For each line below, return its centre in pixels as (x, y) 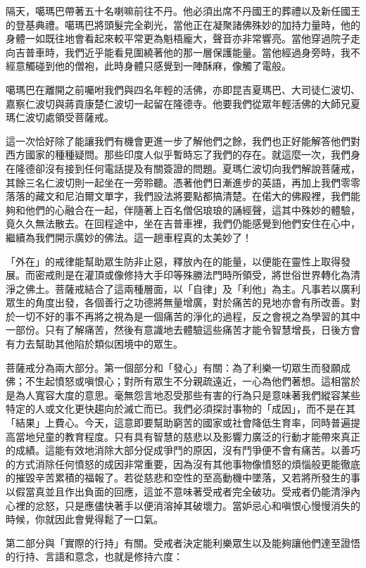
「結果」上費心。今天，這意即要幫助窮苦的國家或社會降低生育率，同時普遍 (178, 423)
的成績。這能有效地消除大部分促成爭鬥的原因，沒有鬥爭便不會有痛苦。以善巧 (183, 450)
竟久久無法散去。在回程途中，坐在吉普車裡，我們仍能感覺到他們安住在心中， (183, 223)
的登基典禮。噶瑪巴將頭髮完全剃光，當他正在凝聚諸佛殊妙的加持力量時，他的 (183, 24)
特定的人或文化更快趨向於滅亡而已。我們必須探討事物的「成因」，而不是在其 (181, 409)
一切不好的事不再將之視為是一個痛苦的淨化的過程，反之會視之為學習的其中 (188, 316)
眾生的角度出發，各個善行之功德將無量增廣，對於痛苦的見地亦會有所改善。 (178, 302)
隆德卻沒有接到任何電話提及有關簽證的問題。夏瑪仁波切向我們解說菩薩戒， (188, 168)
